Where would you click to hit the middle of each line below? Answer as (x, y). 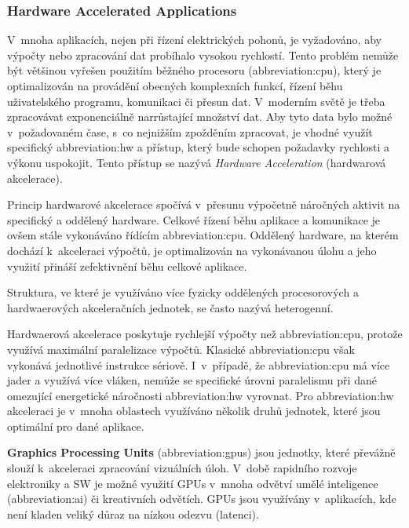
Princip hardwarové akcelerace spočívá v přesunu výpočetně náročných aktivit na (204, 204)
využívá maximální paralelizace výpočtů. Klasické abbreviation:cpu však (181, 349)
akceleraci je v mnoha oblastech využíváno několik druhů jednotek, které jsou (194, 411)
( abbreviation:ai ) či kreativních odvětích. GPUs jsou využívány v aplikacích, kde (202, 499)
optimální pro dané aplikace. (76, 426)
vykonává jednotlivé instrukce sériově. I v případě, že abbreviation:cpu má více (199, 364)
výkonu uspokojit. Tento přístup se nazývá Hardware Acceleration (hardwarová (197, 162)
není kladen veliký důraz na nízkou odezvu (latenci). (133, 513)
